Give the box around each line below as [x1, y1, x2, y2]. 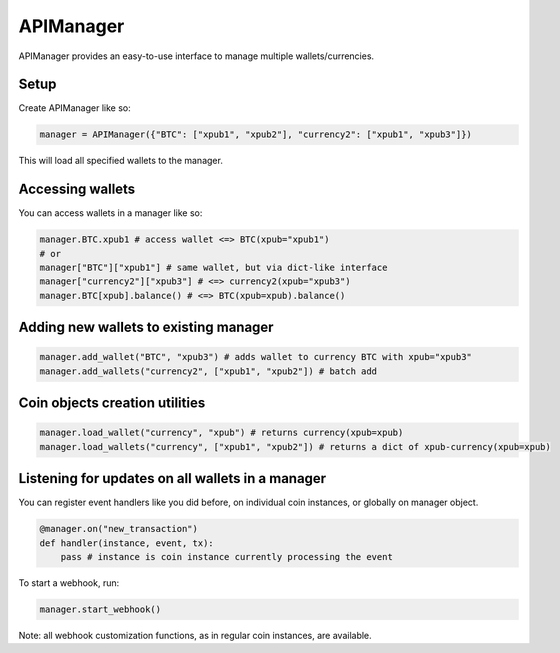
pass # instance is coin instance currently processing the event [60, 551, 394, 563]
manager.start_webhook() [39, 604, 162, 615]
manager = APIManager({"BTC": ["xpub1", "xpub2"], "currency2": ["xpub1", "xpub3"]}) [39, 129, 472, 140]
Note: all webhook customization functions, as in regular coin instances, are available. [18, 630, 372, 642]
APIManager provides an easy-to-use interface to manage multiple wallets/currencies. [18, 50, 375, 62]
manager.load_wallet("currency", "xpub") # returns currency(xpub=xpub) [39, 427, 404, 439]
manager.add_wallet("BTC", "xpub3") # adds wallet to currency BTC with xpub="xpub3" [39, 351, 472, 363]
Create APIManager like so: [18, 102, 131, 114]
